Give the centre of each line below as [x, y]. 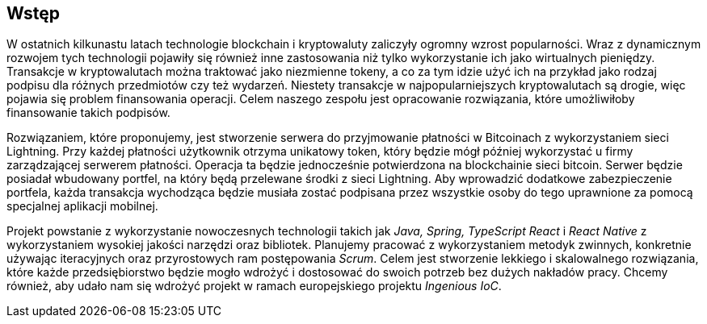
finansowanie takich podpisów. [88, 113]
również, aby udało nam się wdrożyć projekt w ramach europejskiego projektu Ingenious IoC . [254, 286]
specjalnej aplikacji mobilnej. [82, 206]
